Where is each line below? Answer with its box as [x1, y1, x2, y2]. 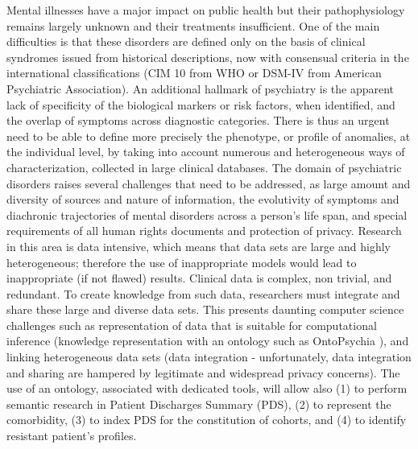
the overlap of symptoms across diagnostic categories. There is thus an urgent [6, 112, 390, 129]
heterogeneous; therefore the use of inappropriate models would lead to [6, 253, 357, 270]
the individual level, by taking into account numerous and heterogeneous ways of [6, 143, 405, 160]
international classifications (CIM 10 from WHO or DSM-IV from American [6, 64, 382, 81]
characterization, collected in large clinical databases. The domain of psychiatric [6, 159, 402, 175]
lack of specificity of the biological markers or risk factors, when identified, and [6, 96, 395, 113]
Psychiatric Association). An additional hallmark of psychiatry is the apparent [6, 80, 395, 97]
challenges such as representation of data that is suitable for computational [6, 316, 377, 333]
